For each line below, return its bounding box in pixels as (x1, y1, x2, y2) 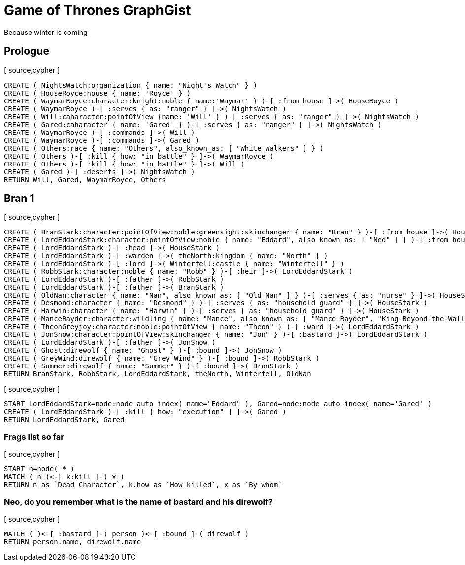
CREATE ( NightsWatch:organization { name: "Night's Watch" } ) (4, 81, 258, 89)
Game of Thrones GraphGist (4, 2, 191, 19)
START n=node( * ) (4, 465, 75, 473)
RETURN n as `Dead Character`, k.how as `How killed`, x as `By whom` (4, 481, 282, 489)
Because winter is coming (4, 28, 88, 36)
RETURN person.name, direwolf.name (4, 537, 141, 546)
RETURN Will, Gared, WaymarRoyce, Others (4, 175, 166, 184)
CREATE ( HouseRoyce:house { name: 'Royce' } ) (4, 89, 191, 97)
